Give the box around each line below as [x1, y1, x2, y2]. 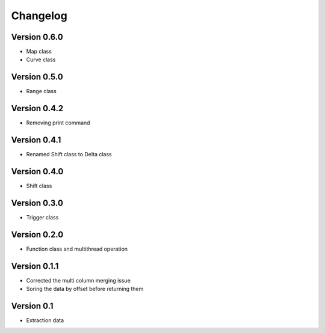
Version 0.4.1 [11, 135, 61, 145]
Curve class [26, 56, 56, 63]
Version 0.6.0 [11, 32, 63, 42]
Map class [26, 48, 52, 55]
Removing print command [26, 119, 90, 126]
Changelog [11, 9, 67, 22]
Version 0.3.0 [11, 198, 63, 208]
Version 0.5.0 [11, 72, 63, 82]
